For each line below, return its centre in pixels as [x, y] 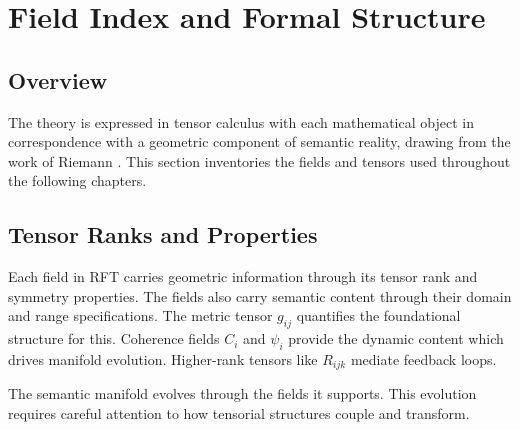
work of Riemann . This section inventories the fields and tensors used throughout [259, 160]
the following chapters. [77, 180]
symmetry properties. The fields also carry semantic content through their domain [260, 295]
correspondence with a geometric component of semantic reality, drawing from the [259, 141]
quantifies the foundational [378, 315]
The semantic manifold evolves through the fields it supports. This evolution [242, 393]
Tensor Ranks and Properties [163, 234]
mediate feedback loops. [423, 358]
